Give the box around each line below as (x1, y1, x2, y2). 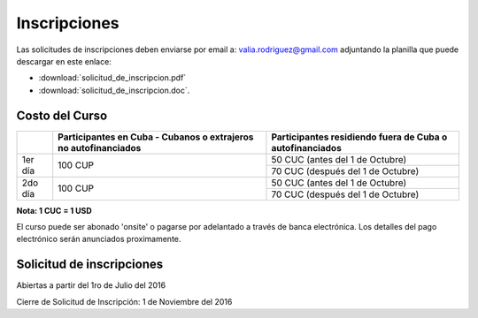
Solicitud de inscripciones (16, 257, 164, 272)
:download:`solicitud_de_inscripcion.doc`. (38, 85, 190, 95)
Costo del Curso (16, 108, 108, 123)
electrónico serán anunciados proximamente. (16, 234, 181, 245)
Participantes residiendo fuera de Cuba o (271, 131, 448, 143)
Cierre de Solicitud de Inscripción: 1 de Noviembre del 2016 (16, 296, 233, 307)
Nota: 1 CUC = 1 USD (16, 205, 92, 216)
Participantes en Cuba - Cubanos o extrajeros (58, 131, 254, 143)
